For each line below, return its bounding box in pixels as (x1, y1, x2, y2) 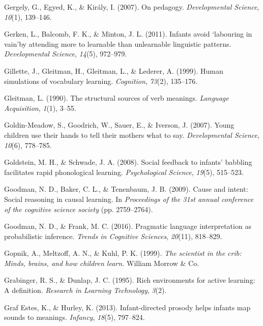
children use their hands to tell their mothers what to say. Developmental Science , (4, 129, 259, 140)
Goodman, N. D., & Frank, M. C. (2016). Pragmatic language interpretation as (4, 221, 251, 231)
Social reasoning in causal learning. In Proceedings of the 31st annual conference (4, 193, 254, 204)
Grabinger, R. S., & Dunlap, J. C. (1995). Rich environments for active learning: (4, 275, 255, 285)
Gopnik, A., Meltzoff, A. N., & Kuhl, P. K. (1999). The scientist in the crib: (4, 248, 242, 258)
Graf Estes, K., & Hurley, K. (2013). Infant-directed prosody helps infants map (4, 302, 251, 312)
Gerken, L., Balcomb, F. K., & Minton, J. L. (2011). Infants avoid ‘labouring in (4, 28, 252, 39)
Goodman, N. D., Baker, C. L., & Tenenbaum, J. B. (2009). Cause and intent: (4, 184, 248, 194)
